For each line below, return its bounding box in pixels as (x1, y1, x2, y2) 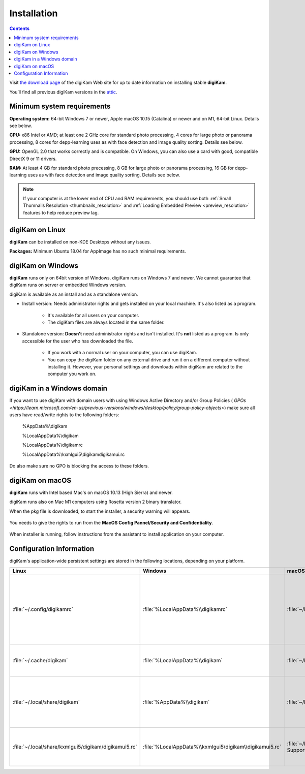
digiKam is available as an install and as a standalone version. (9, 291, 138, 297)
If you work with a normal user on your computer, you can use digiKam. (47, 350, 198, 356)
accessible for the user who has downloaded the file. (22, 338, 133, 344)
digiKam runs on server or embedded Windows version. (9, 282, 127, 288)
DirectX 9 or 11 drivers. (9, 156, 57, 162)
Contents (9, 25, 30, 32)
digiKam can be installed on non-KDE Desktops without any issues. (9, 239, 151, 245)
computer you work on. (47, 371, 97, 377)
